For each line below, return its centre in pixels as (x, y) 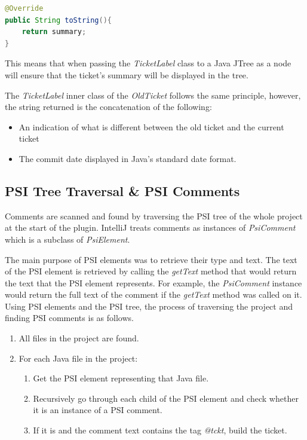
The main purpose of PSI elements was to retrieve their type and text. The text (151, 259)
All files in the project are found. (79, 338)
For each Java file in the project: (78, 358)
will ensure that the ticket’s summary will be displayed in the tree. (127, 74)
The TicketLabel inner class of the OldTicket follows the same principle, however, (153, 95)
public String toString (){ (59, 20)
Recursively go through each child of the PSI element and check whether (166, 398)
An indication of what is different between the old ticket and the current (151, 126)
